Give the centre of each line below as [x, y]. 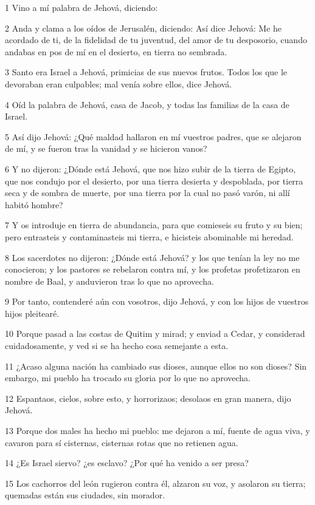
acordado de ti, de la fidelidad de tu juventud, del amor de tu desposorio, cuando [156, 40]
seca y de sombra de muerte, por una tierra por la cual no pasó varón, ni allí [147, 193]
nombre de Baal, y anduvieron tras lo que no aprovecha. [109, 281]
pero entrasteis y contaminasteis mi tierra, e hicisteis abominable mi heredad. [149, 236]
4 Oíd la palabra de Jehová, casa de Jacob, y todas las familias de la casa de [147, 104]
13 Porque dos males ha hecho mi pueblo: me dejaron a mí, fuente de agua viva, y [157, 431]
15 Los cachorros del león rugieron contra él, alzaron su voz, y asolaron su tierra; [155, 483]
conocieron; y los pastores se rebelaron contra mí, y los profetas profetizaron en [153, 269]
